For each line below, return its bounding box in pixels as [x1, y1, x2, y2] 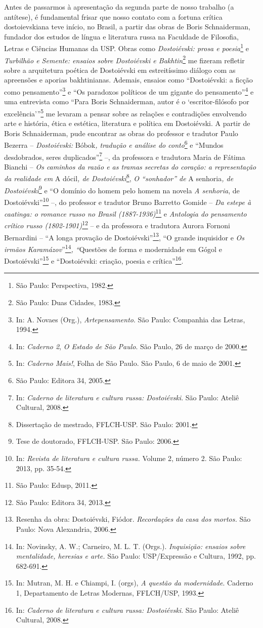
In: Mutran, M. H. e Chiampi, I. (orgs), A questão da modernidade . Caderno [16, 577, 253, 588]
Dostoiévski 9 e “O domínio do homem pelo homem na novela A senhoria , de [4, 183, 240, 195]
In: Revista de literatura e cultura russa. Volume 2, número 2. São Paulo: [16, 452, 242, 463]
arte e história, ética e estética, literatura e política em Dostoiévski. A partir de [4, 118, 250, 129]
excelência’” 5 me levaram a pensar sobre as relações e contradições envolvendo [4, 106, 247, 118]
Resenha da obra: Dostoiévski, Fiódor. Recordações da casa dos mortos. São [16, 514, 251, 524]
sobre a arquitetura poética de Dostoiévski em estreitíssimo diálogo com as [4, 64, 236, 75]
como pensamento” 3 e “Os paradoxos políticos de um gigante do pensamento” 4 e [4, 85, 254, 97]
